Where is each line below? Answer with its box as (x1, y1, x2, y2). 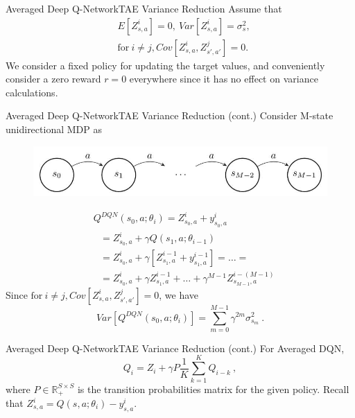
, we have (159, 287, 199, 302)
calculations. (6, 85, 58, 99)
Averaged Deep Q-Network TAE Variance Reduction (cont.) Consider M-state (6, 108, 334, 123)
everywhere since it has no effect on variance (129, 71, 318, 86)
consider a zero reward (6, 71, 101, 86)
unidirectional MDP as (6, 122, 102, 137)
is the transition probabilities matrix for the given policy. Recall (77, 381, 349, 396)
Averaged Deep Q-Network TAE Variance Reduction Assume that (6, 1, 282, 15)
